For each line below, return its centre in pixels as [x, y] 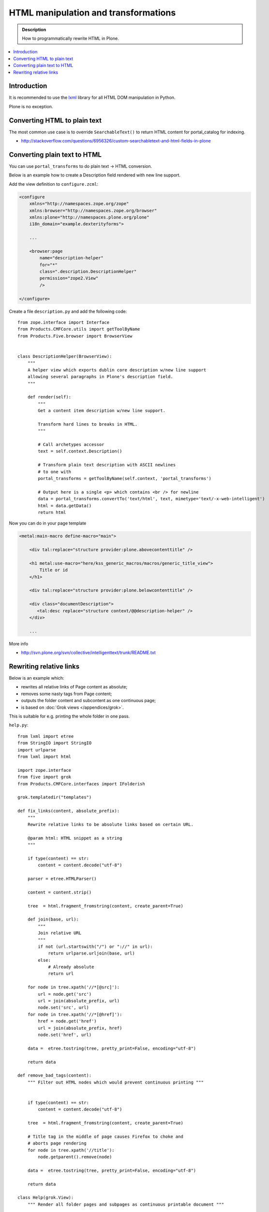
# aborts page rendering [57, 1143]
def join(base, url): [53, 919]
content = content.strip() [60, 892]
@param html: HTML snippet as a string [75, 838]
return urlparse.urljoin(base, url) [91, 953]
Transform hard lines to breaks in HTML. [88, 424]
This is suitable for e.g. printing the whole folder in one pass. [69, 716]
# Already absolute [71, 967]
